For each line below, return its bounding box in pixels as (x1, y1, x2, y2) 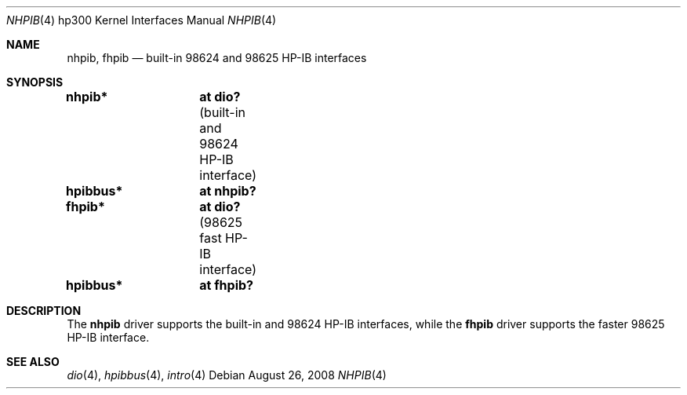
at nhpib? (199, 183, 256, 199)
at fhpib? (199, 277, 254, 293)
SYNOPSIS (6, 75, 64, 89)
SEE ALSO (6, 355, 60, 368)
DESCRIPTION (6, 304, 82, 317)
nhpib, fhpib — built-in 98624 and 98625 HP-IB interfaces (67, 51, 367, 64)
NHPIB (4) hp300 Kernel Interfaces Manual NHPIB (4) (6, 13, 277, 27)
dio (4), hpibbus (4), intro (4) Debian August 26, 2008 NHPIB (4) (67, 368, 387, 382)
